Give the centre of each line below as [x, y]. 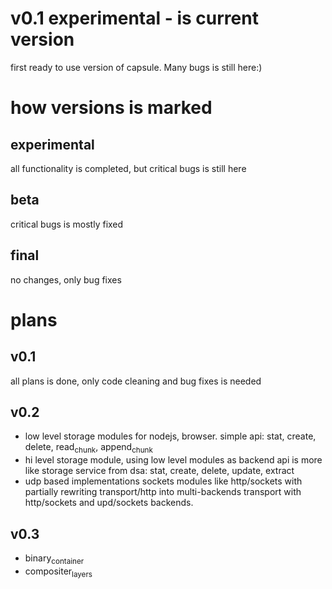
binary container [54, 559]
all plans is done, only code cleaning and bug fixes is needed [136, 381]
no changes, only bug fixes [66, 279]
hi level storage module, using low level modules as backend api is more [173, 460]
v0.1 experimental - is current [134, 18]
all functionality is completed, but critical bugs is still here [128, 168]
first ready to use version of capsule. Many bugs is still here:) [136, 67]
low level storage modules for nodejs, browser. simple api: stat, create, [170, 436]
